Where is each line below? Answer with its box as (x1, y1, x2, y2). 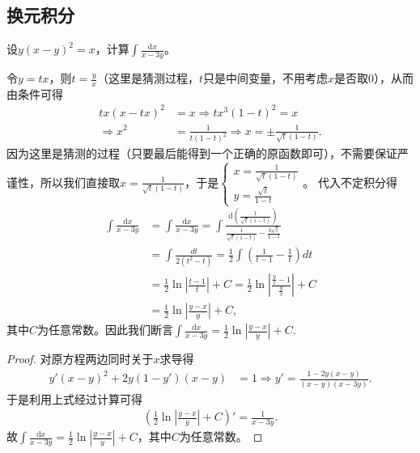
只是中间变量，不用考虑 (203, 70, 328, 87)
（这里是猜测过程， (96, 70, 199, 87)
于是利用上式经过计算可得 (6, 390, 142, 407)
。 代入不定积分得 (303, 173, 397, 190)
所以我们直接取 (40, 173, 120, 190)
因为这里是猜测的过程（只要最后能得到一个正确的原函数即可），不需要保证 (6, 145, 397, 162)
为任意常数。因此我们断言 (37, 321, 174, 338)
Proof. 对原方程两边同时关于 (6, 350, 154, 367)
